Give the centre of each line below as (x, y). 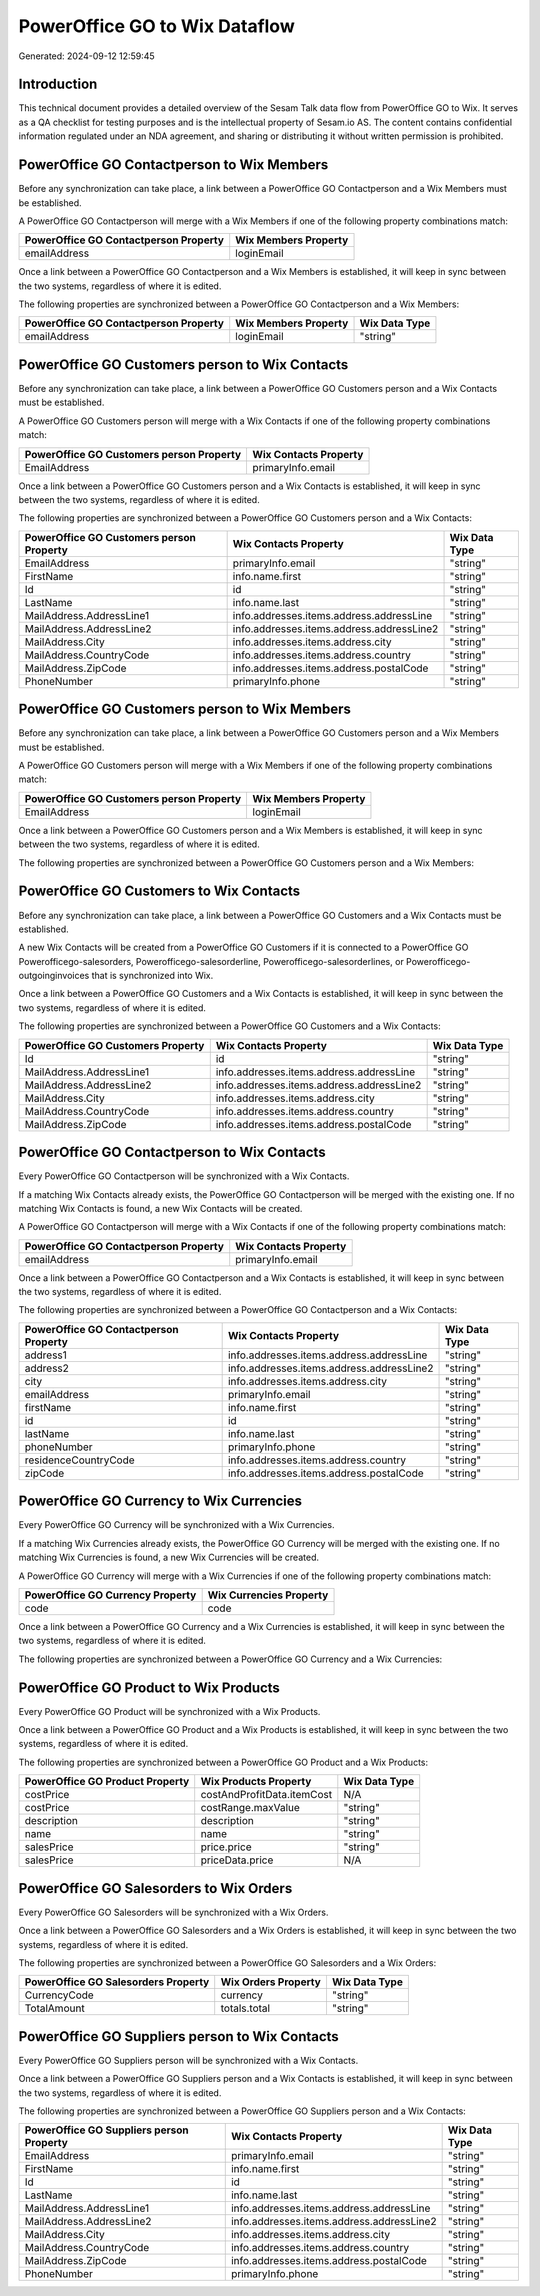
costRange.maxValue (250, 1808)
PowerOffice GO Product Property (107, 1782)
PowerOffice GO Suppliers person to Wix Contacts (178, 2036)
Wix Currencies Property (268, 1595)
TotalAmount (54, 2008)
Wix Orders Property (271, 1982)
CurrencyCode (59, 1995)
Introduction (58, 84)
